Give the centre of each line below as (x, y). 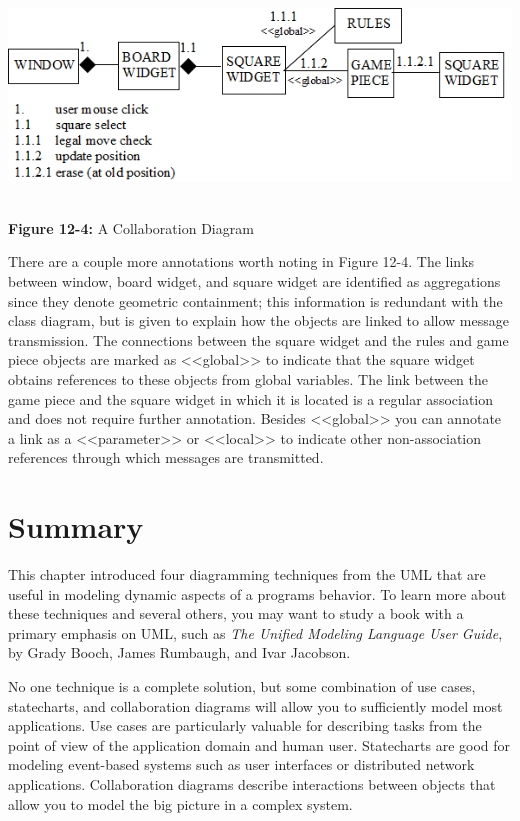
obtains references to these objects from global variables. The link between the (248, 378)
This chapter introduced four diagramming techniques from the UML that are (247, 574)
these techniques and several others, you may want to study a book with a (236, 613)
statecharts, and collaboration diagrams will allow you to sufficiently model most (255, 705)
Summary (76, 526)
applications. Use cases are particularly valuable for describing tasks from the (245, 725)
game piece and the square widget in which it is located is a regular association (251, 398)
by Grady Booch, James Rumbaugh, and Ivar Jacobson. (179, 652)
